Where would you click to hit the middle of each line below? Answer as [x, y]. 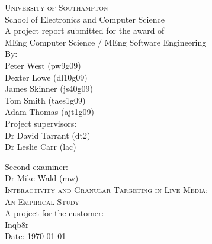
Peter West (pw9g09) [43, 65]
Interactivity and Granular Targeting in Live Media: [107, 189]
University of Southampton [57, 7]
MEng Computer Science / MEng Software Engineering [106, 42]
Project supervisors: [41, 123]
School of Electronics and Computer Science [85, 19]
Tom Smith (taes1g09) [45, 100]
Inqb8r [17, 224]
